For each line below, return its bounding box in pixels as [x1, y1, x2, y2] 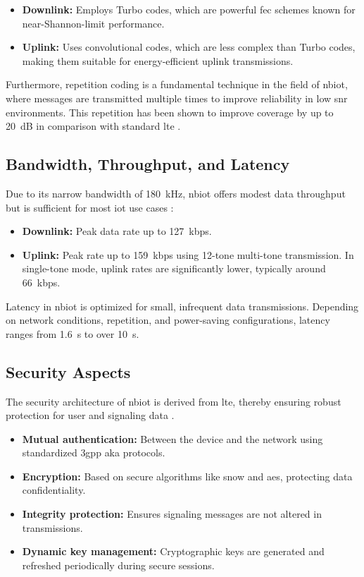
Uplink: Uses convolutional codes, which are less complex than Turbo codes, [22, 40, 356, 54]
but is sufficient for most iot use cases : [6, 200, 174, 214]
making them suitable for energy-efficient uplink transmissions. [22, 53, 294, 68]
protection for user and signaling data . [6, 408, 175, 423]
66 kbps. [22, 274, 61, 289]
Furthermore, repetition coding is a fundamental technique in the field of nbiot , [6, 77, 348, 92]
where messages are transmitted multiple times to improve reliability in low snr [6, 90, 348, 105]
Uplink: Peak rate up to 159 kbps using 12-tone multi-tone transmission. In [22, 247, 354, 262]
